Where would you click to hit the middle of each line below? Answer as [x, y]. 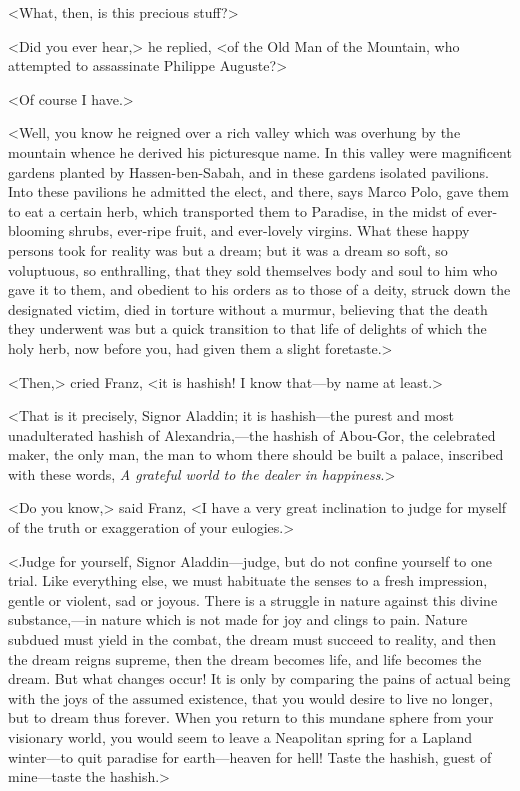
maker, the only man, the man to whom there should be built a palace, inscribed [256, 454]
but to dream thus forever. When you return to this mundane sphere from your [251, 717]
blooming [36, 230]
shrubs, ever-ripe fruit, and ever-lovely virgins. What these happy [269, 230]
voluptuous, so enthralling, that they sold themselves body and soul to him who [253, 269]
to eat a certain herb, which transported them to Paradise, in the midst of [235, 210]
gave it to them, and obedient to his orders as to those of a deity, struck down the [259, 289]
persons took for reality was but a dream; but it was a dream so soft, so [228, 249]
